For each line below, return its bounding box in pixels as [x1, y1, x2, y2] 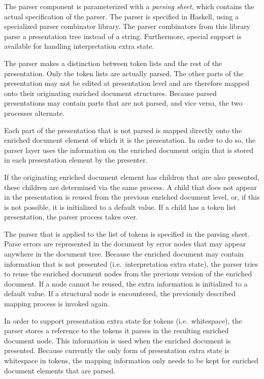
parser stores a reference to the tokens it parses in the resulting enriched [4, 325, 229, 336]
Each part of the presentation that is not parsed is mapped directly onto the [4, 124, 242, 135]
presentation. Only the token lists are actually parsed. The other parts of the [4, 68, 244, 78]
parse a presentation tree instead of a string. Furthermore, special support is [4, 30, 242, 41]
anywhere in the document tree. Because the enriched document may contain [4, 248, 244, 259]
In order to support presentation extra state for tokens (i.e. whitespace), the [4, 315, 242, 326]
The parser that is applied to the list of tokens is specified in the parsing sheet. [4, 228, 250, 239]
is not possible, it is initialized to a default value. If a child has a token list [4, 201, 237, 212]
